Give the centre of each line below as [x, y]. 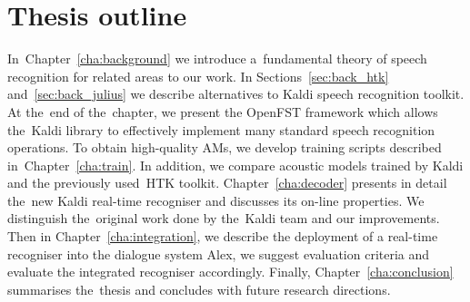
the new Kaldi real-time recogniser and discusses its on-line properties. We [216, 200]
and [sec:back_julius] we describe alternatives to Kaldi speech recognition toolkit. [236, 94]
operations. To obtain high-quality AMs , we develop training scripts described [225, 147]
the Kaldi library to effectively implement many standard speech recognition [221, 129]
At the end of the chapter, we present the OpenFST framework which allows [223, 111]
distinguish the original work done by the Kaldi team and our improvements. [224, 218]
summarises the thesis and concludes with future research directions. [199, 289]
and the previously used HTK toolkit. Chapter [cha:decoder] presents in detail [227, 183]
